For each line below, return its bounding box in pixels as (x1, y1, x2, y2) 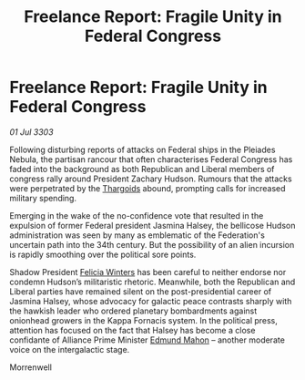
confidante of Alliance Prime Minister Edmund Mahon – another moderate (9, 334, 285, 345)
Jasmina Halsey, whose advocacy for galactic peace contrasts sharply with (9, 295, 292, 306)
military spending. (9, 192, 77, 203)
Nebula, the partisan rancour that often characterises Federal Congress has (9, 153, 293, 165)
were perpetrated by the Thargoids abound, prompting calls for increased (9, 182, 286, 193)
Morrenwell (9, 362, 53, 373)
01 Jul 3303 (9, 126, 54, 138)
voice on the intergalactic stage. (9, 344, 130, 354)
